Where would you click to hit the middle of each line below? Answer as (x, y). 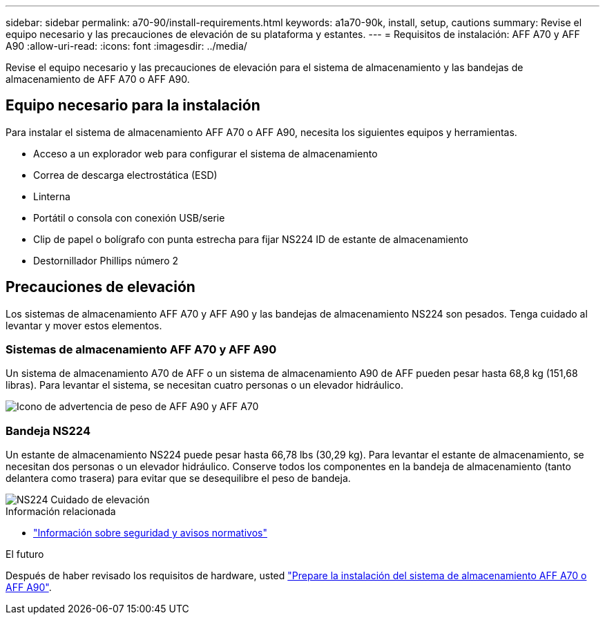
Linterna (52, 196)
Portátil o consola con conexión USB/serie (129, 217)
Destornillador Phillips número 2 (106, 260)
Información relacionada (61, 512)
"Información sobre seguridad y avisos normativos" (150, 533)
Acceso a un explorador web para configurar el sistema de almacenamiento (205, 153)
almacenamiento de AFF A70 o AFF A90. (98, 79)
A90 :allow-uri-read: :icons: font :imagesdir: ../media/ (126, 46)
